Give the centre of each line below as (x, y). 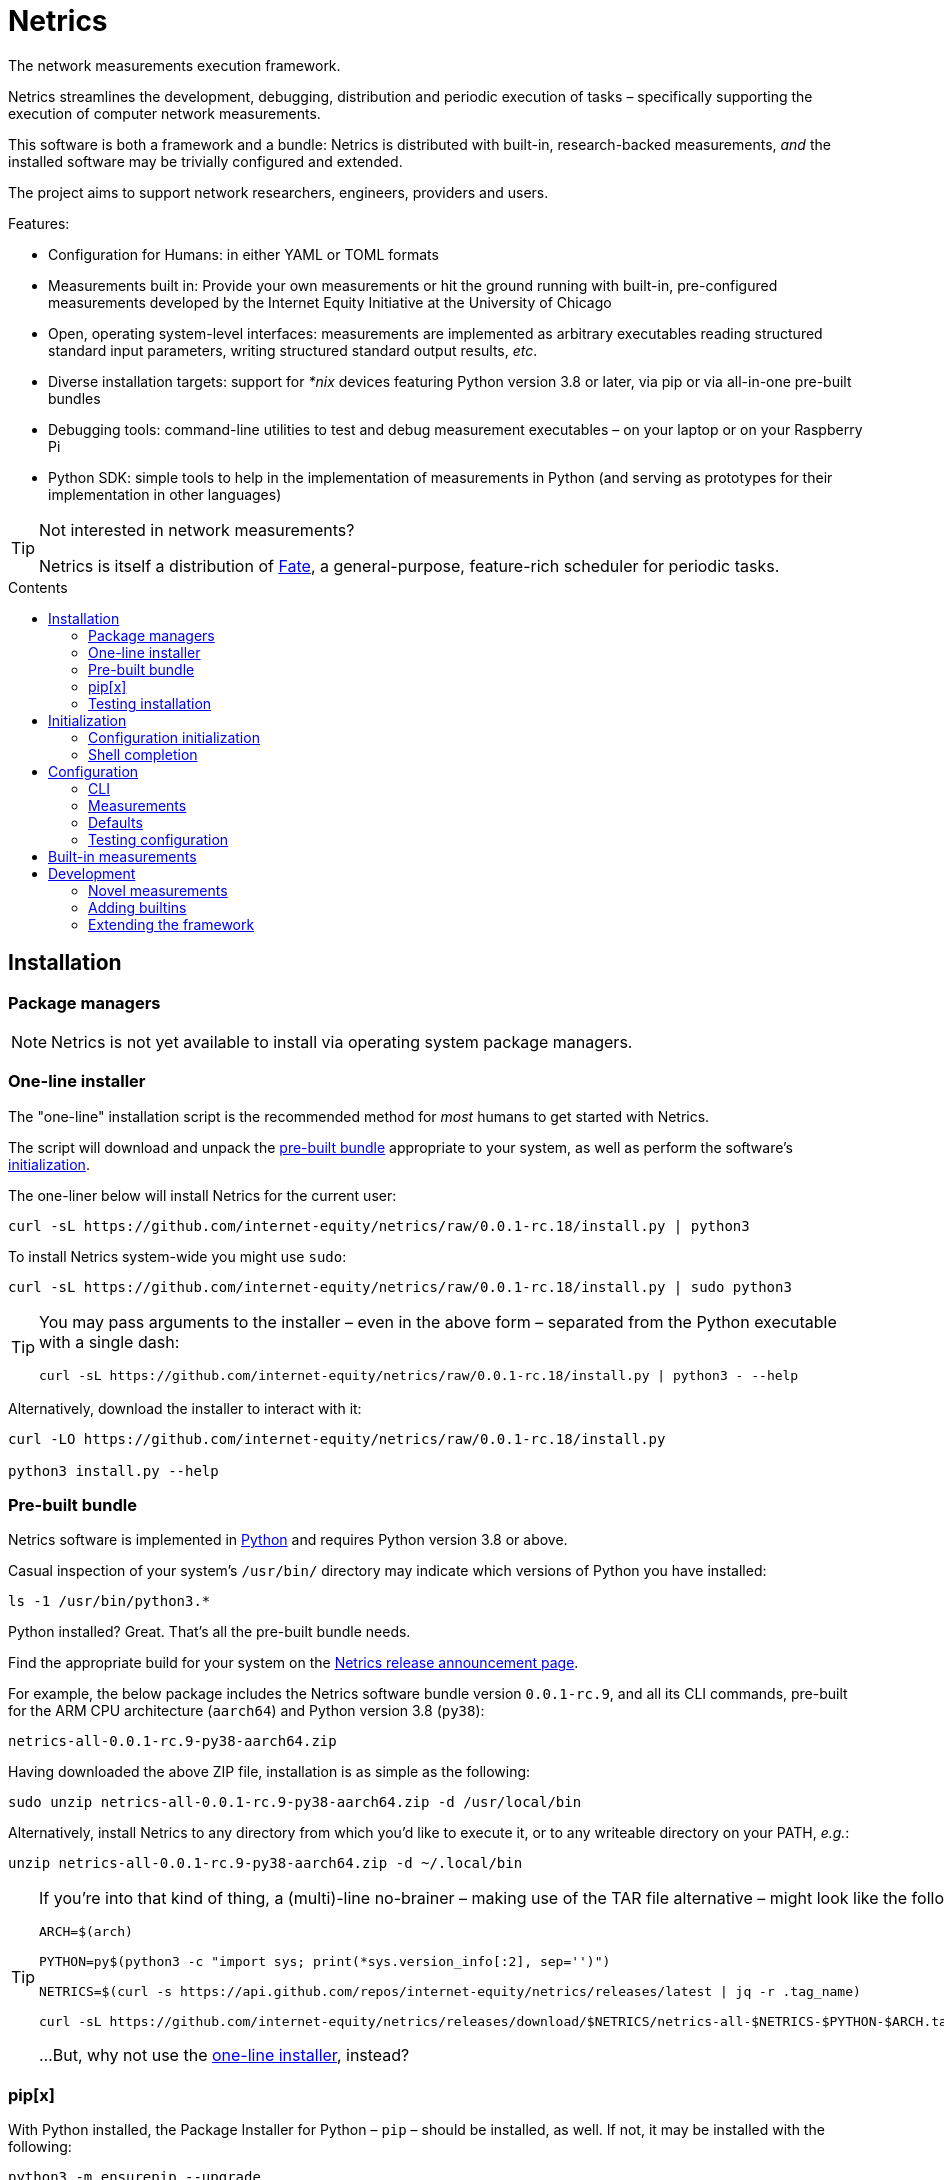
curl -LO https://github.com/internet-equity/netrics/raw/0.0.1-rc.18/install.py (337, 1438)
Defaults (115, 822)
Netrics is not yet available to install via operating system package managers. (342, 1041)
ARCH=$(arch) (86, 1932)
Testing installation (150, 703)
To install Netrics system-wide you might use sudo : (177, 1256)
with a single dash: (109, 1341)
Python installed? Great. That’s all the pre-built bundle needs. (209, 1632)
